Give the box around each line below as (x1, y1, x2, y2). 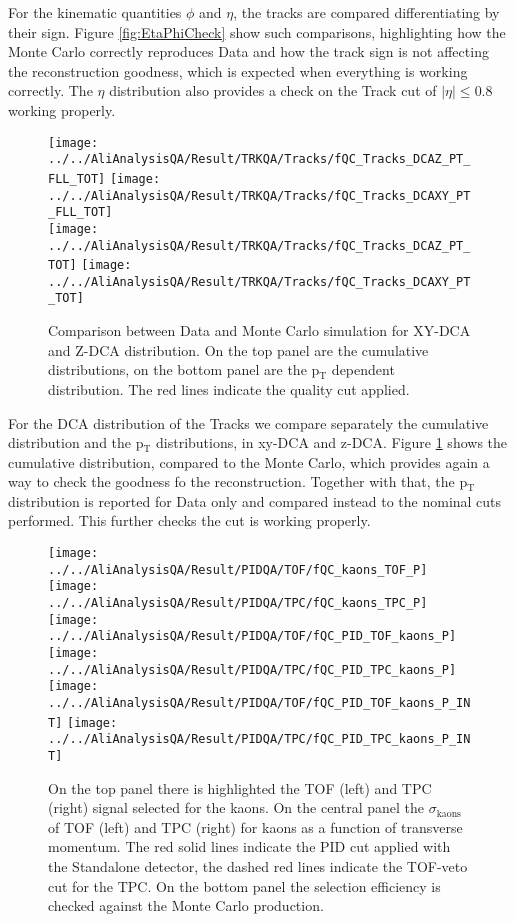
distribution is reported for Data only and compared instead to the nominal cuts (8, 490, 502, 511)
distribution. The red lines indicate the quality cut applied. (48, 378, 410, 399)
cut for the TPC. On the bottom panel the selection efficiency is (48, 875, 441, 896)
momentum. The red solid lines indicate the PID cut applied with (48, 836, 451, 857)
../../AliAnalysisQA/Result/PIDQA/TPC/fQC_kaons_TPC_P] (48, 596, 428, 611)
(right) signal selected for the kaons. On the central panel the (48, 797, 425, 818)
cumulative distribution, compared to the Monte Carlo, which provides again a (8, 451, 490, 472)
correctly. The (8, 80, 93, 101)
